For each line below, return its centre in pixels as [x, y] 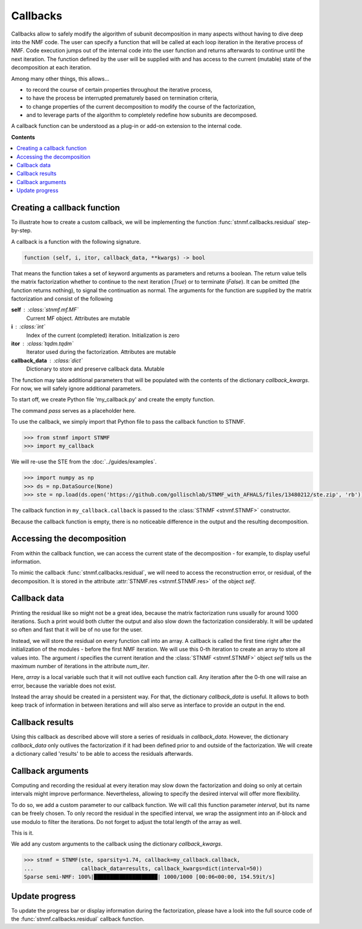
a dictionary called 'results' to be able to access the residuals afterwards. [102, 754]
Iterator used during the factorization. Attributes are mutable [101, 352]
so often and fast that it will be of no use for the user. [77, 630]
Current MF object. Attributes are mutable [78, 318]
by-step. [22, 231]
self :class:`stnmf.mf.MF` [45, 310]
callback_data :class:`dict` [47, 360]
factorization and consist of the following [62, 299]
